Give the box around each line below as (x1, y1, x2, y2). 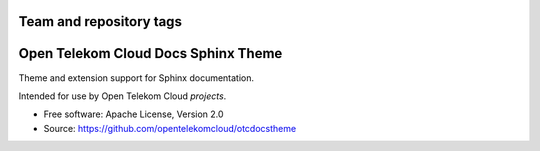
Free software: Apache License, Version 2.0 (43, 108, 224, 120)
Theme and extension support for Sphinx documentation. (18, 71, 255, 84)
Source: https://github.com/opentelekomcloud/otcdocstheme (43, 122, 297, 134)
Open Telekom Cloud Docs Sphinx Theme (18, 45, 283, 62)
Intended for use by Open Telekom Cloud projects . (18, 90, 227, 102)
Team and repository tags (18, 13, 182, 30)
